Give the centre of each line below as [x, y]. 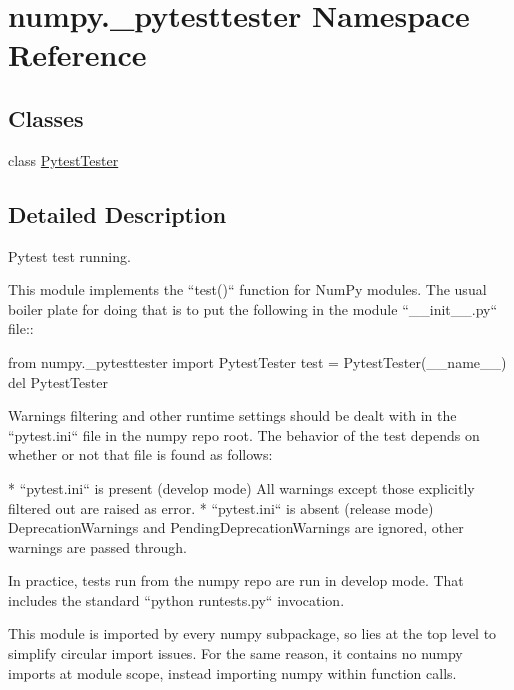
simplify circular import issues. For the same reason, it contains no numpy [235, 653]
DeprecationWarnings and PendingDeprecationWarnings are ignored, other [236, 527]
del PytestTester [58, 381]
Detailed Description [117, 213]
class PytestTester [63, 159]
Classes [46, 117]
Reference [77, 54]
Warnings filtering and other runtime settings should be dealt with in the [232, 415]
